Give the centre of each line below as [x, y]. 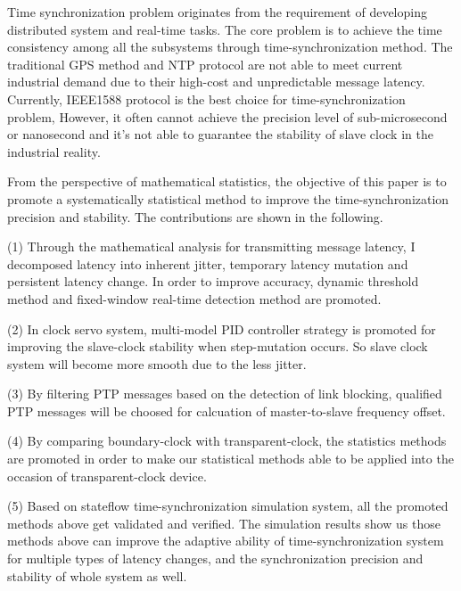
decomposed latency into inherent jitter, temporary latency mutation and [208, 263]
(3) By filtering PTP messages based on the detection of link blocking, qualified [225, 394]
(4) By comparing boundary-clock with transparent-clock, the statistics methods [227, 441]
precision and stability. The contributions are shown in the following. [195, 216]
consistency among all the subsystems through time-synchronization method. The [230, 47]
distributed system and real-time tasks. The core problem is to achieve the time [225, 29]
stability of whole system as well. [97, 575]
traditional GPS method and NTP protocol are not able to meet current [205, 64]
